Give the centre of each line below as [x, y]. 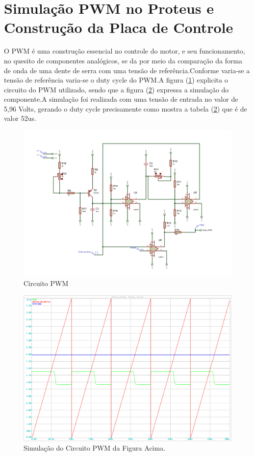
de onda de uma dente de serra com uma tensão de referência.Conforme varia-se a [127, 70]
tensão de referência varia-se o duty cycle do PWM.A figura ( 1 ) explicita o [116, 80]
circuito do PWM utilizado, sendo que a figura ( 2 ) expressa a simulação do [116, 89]
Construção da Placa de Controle [119, 27]
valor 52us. [20, 118]
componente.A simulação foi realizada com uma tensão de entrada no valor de [121, 99]
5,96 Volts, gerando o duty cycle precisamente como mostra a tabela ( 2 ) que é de [126, 108]
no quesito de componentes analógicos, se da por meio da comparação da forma [123, 60]
